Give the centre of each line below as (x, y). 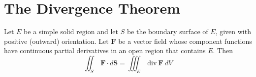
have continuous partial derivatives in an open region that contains (105, 50)
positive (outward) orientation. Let (56, 41)
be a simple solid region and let (71, 31)
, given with (233, 31)
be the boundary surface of (167, 31)
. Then (223, 50)
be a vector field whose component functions (185, 41)
